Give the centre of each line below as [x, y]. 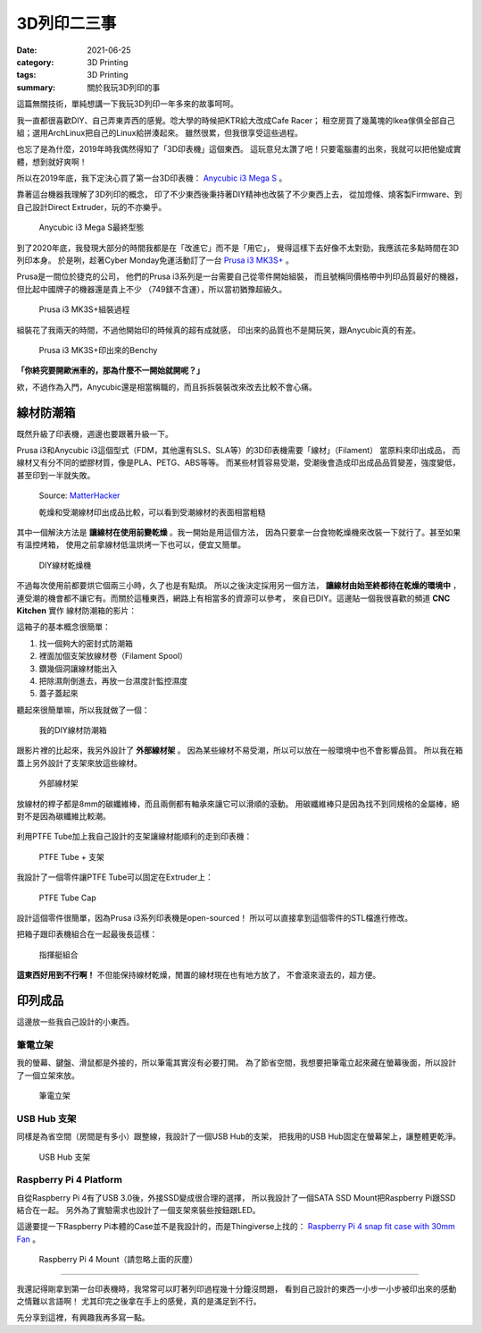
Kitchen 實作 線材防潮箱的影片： [77, 610]
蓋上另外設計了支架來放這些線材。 [79, 763]
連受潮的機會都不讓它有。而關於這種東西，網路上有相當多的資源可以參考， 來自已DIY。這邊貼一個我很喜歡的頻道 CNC [233, 598]
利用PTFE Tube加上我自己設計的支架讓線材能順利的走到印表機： [134, 837]
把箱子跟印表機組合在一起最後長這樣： [87, 934]
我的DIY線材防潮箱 [73, 730]
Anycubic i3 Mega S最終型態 [91, 227]
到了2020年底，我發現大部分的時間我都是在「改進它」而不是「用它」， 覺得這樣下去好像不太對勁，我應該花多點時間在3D [238, 248]
